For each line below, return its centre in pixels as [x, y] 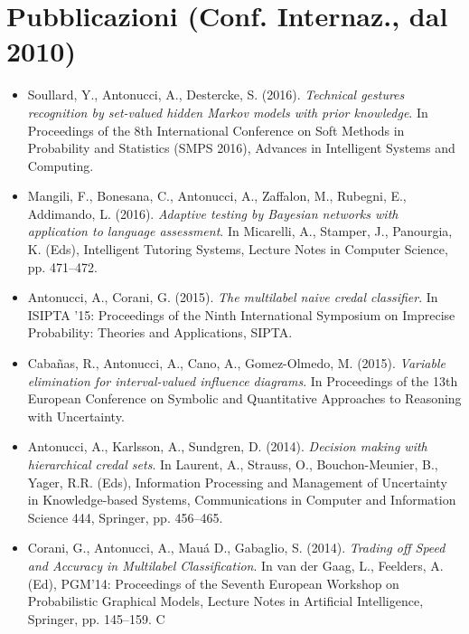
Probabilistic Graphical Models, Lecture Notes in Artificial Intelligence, [225, 601]
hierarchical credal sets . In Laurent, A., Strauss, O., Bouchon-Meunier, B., [233, 464]
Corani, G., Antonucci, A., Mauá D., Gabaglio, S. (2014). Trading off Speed [236, 548]
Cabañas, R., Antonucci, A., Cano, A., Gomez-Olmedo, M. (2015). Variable [236, 363]
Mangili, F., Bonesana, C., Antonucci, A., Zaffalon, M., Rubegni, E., [217, 196]
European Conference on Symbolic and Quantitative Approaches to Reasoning [244, 398]
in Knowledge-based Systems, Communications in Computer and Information [242, 500]
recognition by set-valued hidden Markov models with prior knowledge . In [228, 112]
